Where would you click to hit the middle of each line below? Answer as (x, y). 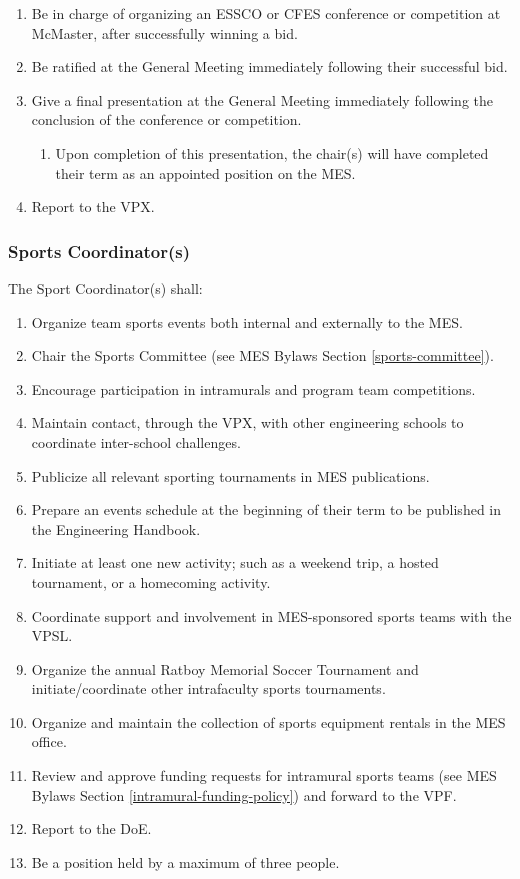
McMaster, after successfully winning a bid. (164, 32)
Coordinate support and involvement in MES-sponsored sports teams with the (271, 615)
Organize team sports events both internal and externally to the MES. (247, 321)
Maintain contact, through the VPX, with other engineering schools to (247, 422)
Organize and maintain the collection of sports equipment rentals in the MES (268, 721)
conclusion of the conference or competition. (166, 119)
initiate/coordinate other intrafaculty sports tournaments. (208, 688)
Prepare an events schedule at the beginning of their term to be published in (266, 509)
